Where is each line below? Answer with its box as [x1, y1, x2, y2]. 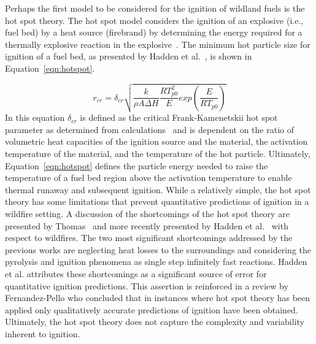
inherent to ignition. [5, 327, 80, 340]
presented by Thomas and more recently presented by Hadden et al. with [5, 219, 288, 232]
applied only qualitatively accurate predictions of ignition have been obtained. [5, 303, 298, 316]
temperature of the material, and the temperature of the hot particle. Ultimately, [5, 147, 310, 160]
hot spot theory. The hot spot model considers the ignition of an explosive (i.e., [5, 13, 304, 26]
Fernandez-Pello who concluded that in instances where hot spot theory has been [5, 291, 310, 304]
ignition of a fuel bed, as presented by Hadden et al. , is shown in [5, 50, 252, 63]
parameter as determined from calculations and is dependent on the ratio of [5, 123, 294, 136]
